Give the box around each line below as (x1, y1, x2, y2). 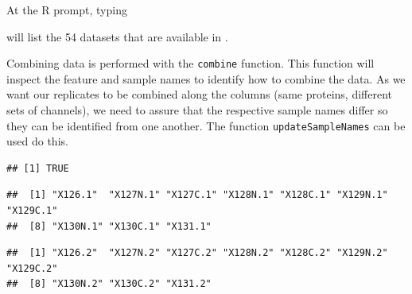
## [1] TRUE (6, 162, 69, 174)
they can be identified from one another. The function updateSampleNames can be (6, 117, 406, 133)
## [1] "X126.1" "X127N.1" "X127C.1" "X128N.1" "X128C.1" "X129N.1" (6, 189, 388, 201)
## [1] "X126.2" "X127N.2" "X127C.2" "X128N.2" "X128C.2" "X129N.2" (6, 247, 388, 259)
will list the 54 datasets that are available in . (6, 28, 228, 44)
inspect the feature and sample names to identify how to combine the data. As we (6, 70, 406, 87)
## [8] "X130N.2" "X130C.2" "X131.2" (6, 278, 212, 290)
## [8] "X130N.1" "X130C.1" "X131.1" (6, 220, 212, 232)
